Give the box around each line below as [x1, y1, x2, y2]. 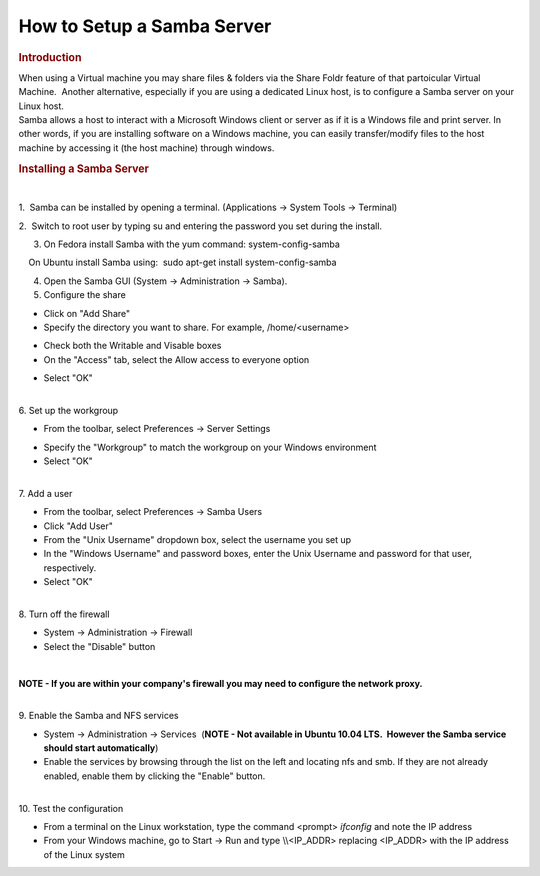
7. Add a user [18, 487, 73, 499]
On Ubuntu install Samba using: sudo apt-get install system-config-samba [28, 256, 337, 269]
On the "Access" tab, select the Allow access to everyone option [43, 353, 310, 365]
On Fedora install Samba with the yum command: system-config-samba [43, 238, 340, 250]
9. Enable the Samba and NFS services [18, 710, 179, 722]
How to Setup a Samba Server [18, 15, 272, 37]
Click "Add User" [43, 520, 114, 532]
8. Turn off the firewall [18, 608, 110, 620]
